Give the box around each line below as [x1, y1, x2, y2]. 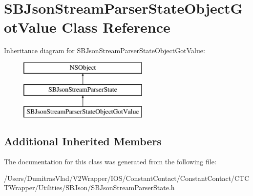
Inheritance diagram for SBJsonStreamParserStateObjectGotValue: [4, 45, 205, 56]
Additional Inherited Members [4, 134, 162, 149]
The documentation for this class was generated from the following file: [4, 157, 216, 167]
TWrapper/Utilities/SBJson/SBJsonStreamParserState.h [4, 182, 175, 193]
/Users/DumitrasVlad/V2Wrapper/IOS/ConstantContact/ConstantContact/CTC [4, 173, 250, 183]
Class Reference [62, 17, 170, 37]
